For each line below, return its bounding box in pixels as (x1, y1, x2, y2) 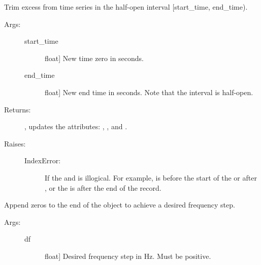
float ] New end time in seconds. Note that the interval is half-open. (45, 86, 253, 97)
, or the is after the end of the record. (45, 182, 161, 193)
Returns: (4, 104, 31, 114)
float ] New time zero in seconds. (45, 52, 144, 63)
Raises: (4, 138, 26, 149)
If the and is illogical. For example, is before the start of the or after (45, 172, 257, 183)
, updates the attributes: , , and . (24, 121, 127, 132)
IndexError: (24, 155, 61, 166)
